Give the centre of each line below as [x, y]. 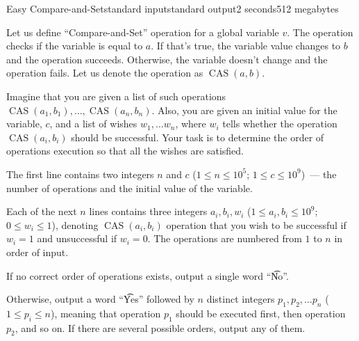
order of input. [37, 252]
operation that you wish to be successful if [256, 224]
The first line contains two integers [80, 174]
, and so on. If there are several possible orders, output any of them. [160, 327]
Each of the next [42, 211]
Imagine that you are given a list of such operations [116, 96]
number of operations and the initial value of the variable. [130, 188]
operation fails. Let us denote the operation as [105, 73]
